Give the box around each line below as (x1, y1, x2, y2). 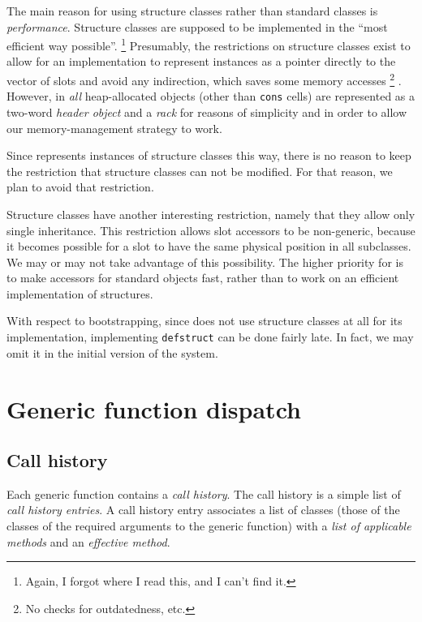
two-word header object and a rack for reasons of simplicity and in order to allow (6, 103, 407, 120)
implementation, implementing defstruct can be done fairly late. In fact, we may (6, 328, 414, 345)
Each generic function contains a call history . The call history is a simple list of (6, 485, 401, 502)
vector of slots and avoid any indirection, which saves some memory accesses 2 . (6, 70, 402, 88)
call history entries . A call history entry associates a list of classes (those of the (6, 501, 400, 518)
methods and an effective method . (6, 533, 170, 550)
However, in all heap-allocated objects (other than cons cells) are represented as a (6, 88, 416, 105)
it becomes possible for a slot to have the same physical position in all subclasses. (6, 238, 411, 255)
